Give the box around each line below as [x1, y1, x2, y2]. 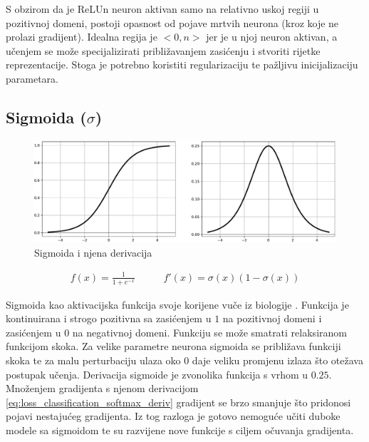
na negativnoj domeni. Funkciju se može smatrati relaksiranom [72, 324, 347, 339]
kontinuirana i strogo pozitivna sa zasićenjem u [6, 311, 212, 326]
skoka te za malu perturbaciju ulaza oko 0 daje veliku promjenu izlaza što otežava [6, 352, 363, 367]
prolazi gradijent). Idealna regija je [6, 29, 157, 44]
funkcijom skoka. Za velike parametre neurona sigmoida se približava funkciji [6, 339, 341, 354]
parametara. [6, 71, 58, 86]
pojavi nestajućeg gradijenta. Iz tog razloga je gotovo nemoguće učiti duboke [6, 408, 341, 423]
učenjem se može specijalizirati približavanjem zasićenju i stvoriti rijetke [6, 43, 321, 58]
